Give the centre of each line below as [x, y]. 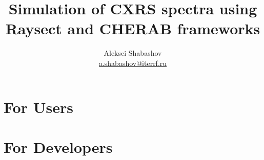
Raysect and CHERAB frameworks [133, 28]
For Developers [58, 146]
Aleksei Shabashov [133, 53]
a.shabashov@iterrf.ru [133, 63]
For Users [38, 107]
